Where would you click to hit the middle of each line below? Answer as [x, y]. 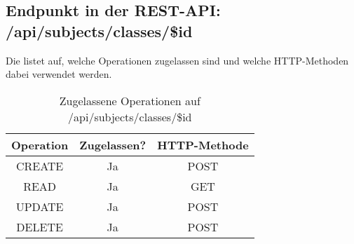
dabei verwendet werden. [59, 74]
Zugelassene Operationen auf [130, 100]
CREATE [40, 165]
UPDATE [40, 206]
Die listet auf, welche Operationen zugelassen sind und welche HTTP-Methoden [177, 60]
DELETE [40, 226]
